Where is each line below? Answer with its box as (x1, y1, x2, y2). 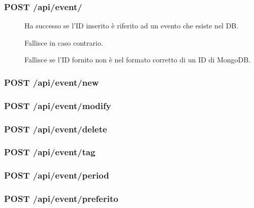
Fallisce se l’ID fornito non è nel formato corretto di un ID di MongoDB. (24, 54, 251, 65)
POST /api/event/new (4, 76, 99, 88)
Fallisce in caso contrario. (24, 37, 103, 48)
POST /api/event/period (4, 169, 109, 182)
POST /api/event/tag (4, 146, 96, 158)
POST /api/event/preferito (4, 192, 118, 205)
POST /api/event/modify (4, 99, 111, 112)
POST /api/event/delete (4, 122, 107, 135)
